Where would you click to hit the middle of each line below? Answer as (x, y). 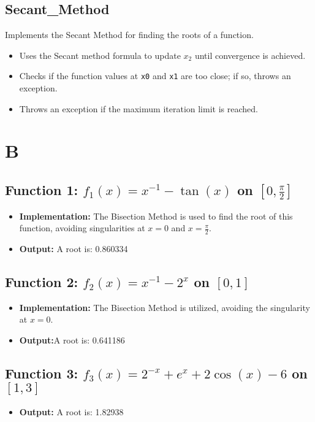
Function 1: (42, 190)
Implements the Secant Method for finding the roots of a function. (129, 35)
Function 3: (42, 373)
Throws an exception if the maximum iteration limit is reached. (139, 108)
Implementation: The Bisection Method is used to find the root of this (156, 216)
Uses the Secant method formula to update (100, 55)
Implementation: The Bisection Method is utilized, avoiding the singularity (165, 307)
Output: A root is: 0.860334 (74, 249)
